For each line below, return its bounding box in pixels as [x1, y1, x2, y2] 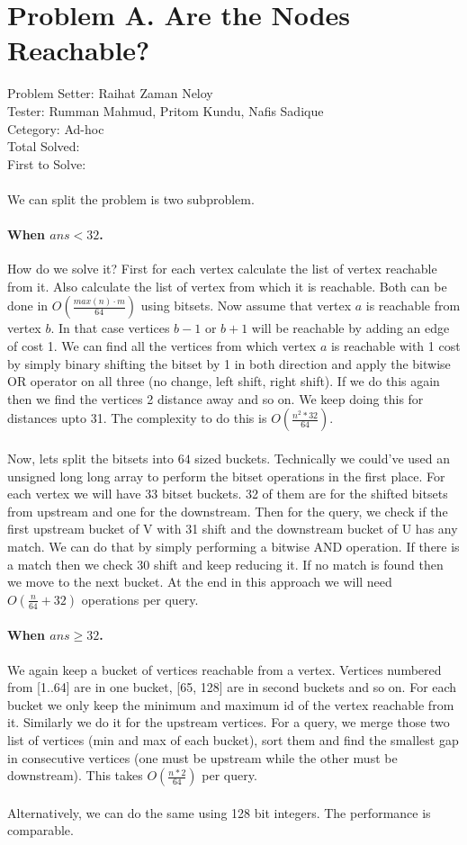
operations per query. [81, 589, 199, 608]
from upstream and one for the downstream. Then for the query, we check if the [7, 501, 448, 520]
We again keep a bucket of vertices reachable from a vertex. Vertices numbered [7, 660, 442, 679]
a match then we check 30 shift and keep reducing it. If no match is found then [7, 554, 444, 573]
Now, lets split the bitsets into [7, 449, 175, 468]
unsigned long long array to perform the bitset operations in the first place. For [7, 466, 445, 485]
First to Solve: [7, 154, 86, 173]
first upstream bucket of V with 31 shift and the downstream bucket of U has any [7, 519, 458, 538]
